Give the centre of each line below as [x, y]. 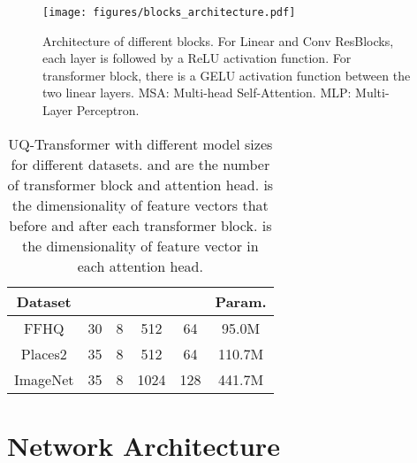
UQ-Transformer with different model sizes [140, 143]
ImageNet [44, 379]
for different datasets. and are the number [140, 164]
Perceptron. [108, 110]
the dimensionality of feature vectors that [140, 204]
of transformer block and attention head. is [140, 184]
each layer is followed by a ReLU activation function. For [197, 58]
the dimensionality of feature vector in [140, 245]
